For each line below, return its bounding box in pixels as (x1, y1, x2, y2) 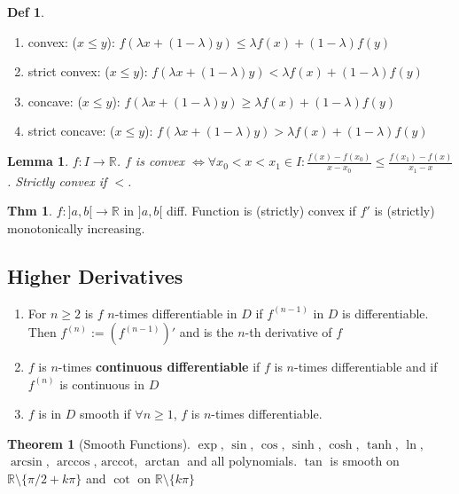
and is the (179, 323, 234, 341)
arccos (57, 456, 90, 469)
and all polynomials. (187, 451, 298, 470)
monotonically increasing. (7, 218, 145, 237)
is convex (135, 152, 185, 170)
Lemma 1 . (7, 152, 69, 170)
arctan (144, 456, 180, 469)
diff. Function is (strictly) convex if (166, 201, 356, 220)
